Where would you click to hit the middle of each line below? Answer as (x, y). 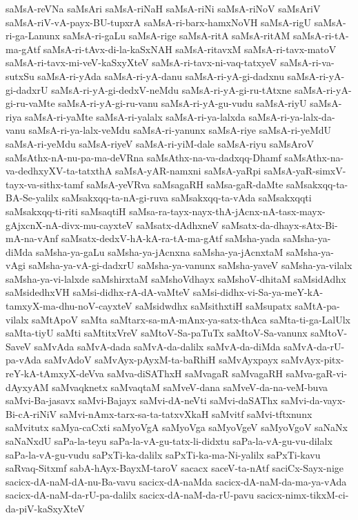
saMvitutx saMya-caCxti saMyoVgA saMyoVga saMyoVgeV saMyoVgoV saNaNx (177, 427)
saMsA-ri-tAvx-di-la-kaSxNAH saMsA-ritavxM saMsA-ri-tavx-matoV (190, 49)
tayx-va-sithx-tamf (44, 184)
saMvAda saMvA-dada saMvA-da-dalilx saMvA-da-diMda (157, 346)
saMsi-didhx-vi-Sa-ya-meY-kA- (258, 292)
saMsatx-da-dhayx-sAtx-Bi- (280, 224)
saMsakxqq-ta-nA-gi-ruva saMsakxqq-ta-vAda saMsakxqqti (187, 198)
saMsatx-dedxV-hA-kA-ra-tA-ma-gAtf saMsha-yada (170, 238)
